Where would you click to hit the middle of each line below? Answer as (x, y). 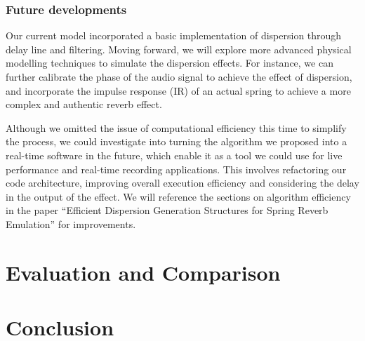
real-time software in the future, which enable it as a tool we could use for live (174, 155)
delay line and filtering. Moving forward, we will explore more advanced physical (179, 49)
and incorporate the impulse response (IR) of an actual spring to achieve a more (178, 90)
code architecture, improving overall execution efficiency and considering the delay (182, 183)
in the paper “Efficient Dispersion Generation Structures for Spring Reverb (167, 210)
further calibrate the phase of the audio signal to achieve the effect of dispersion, (179, 76)
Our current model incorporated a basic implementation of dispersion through (174, 35)
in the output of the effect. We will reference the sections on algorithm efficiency (178, 196)
